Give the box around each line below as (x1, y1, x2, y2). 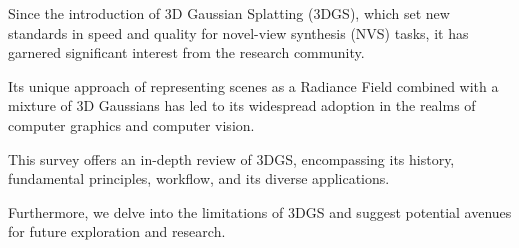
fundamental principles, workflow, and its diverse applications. (8, 168, 390, 189)
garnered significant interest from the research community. (8, 42, 365, 63)
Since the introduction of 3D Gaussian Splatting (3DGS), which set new (8, 3, 450, 23)
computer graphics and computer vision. (8, 114, 255, 135)
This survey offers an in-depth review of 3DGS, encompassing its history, (8, 148, 455, 169)
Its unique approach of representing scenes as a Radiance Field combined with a (8, 75, 499, 96)
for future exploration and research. (8, 221, 226, 242)
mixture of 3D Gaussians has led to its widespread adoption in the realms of (8, 95, 476, 116)
